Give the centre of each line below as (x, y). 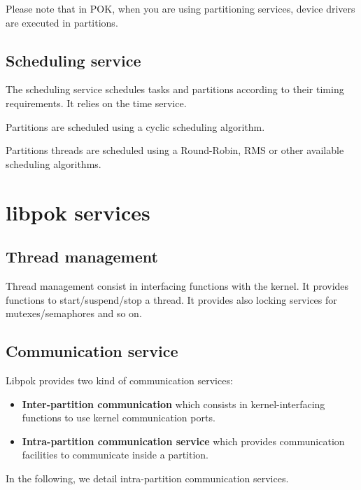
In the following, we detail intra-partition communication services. (147, 478)
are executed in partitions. (62, 22)
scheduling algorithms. (54, 163)
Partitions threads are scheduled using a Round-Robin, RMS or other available (175, 150)
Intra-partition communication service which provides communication (183, 441)
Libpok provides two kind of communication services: (119, 380)
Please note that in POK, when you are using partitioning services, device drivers (180, 8)
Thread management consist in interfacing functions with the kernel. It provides (177, 285)
